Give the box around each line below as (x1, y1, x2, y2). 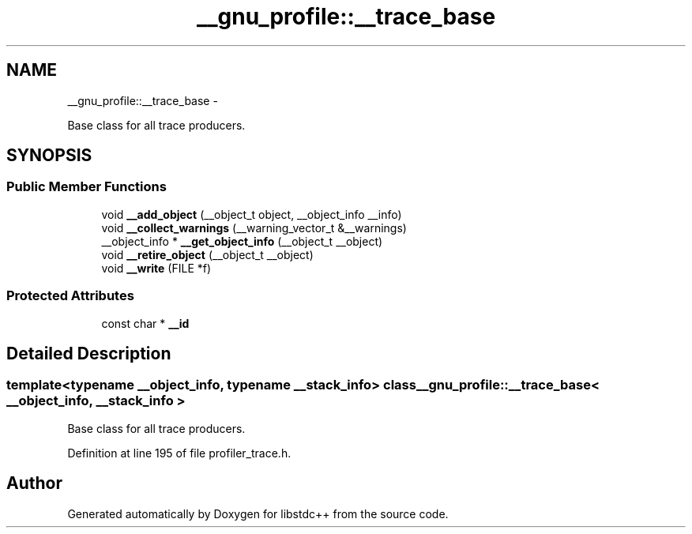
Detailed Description (6, 343, 171, 363)
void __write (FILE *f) (101, 261, 212, 275)
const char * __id (101, 316, 190, 330)
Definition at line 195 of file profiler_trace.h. (67, 446, 291, 460)
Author (6, 473, 62, 494)
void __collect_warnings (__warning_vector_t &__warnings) (101, 220, 407, 235)
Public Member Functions (6, 179, 167, 195)
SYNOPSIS (6, 145, 92, 166)
